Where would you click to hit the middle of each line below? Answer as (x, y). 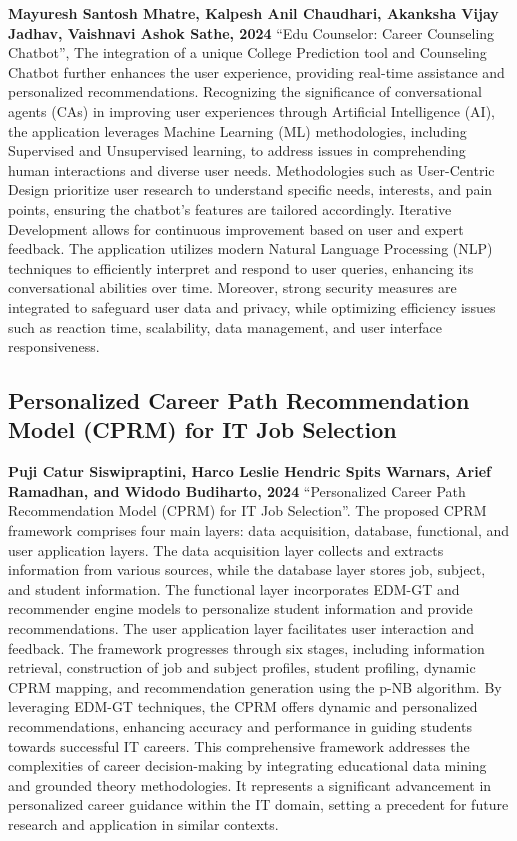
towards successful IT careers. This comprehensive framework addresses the (239, 745)
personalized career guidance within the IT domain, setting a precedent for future (258, 804)
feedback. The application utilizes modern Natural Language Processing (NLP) (250, 248)
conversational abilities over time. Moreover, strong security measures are (232, 287)
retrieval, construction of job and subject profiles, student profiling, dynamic (242, 667)
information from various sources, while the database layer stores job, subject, (247, 569)
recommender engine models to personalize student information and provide (240, 608)
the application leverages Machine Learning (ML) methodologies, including (237, 130)
